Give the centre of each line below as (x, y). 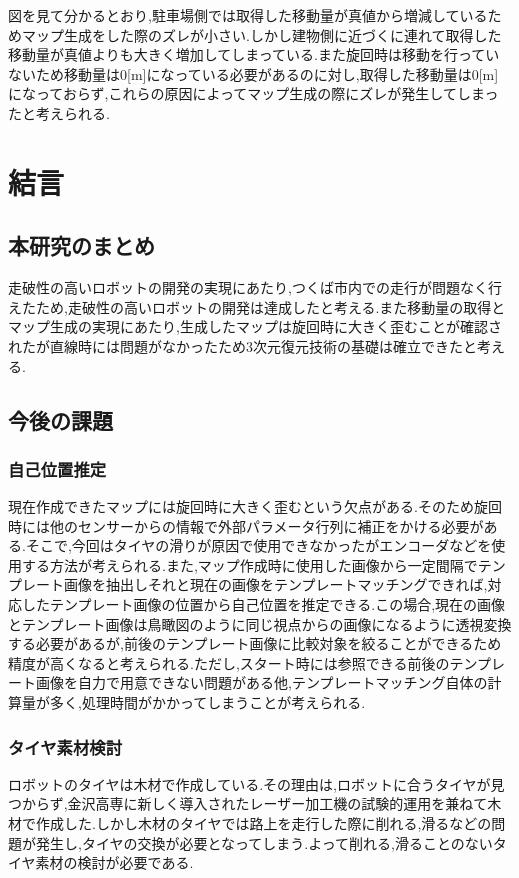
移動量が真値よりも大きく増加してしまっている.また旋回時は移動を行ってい (254, 54)
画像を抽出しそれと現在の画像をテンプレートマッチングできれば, (275, 584)
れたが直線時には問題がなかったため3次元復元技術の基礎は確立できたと (242, 345)
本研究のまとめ (81, 245)
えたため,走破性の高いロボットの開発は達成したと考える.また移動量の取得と (257, 306)
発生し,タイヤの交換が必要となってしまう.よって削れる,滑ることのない (264, 842)
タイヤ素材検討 (65, 746)
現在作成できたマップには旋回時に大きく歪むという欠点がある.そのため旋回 (255, 506)
